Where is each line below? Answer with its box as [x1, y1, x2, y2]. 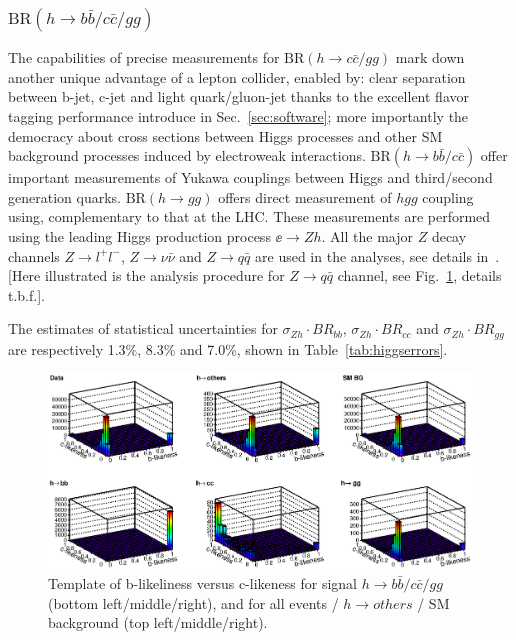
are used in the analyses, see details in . [255, 245, 500, 266]
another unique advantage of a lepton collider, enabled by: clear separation [8, 66, 466, 87]
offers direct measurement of [218, 186, 392, 207]
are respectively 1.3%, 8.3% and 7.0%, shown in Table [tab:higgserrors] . [8, 338, 448, 359]
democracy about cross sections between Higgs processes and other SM [8, 125, 443, 146]
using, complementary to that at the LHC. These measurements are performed [8, 206, 491, 227]
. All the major [321, 225, 413, 246]
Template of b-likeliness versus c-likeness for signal [48, 573, 357, 594]
